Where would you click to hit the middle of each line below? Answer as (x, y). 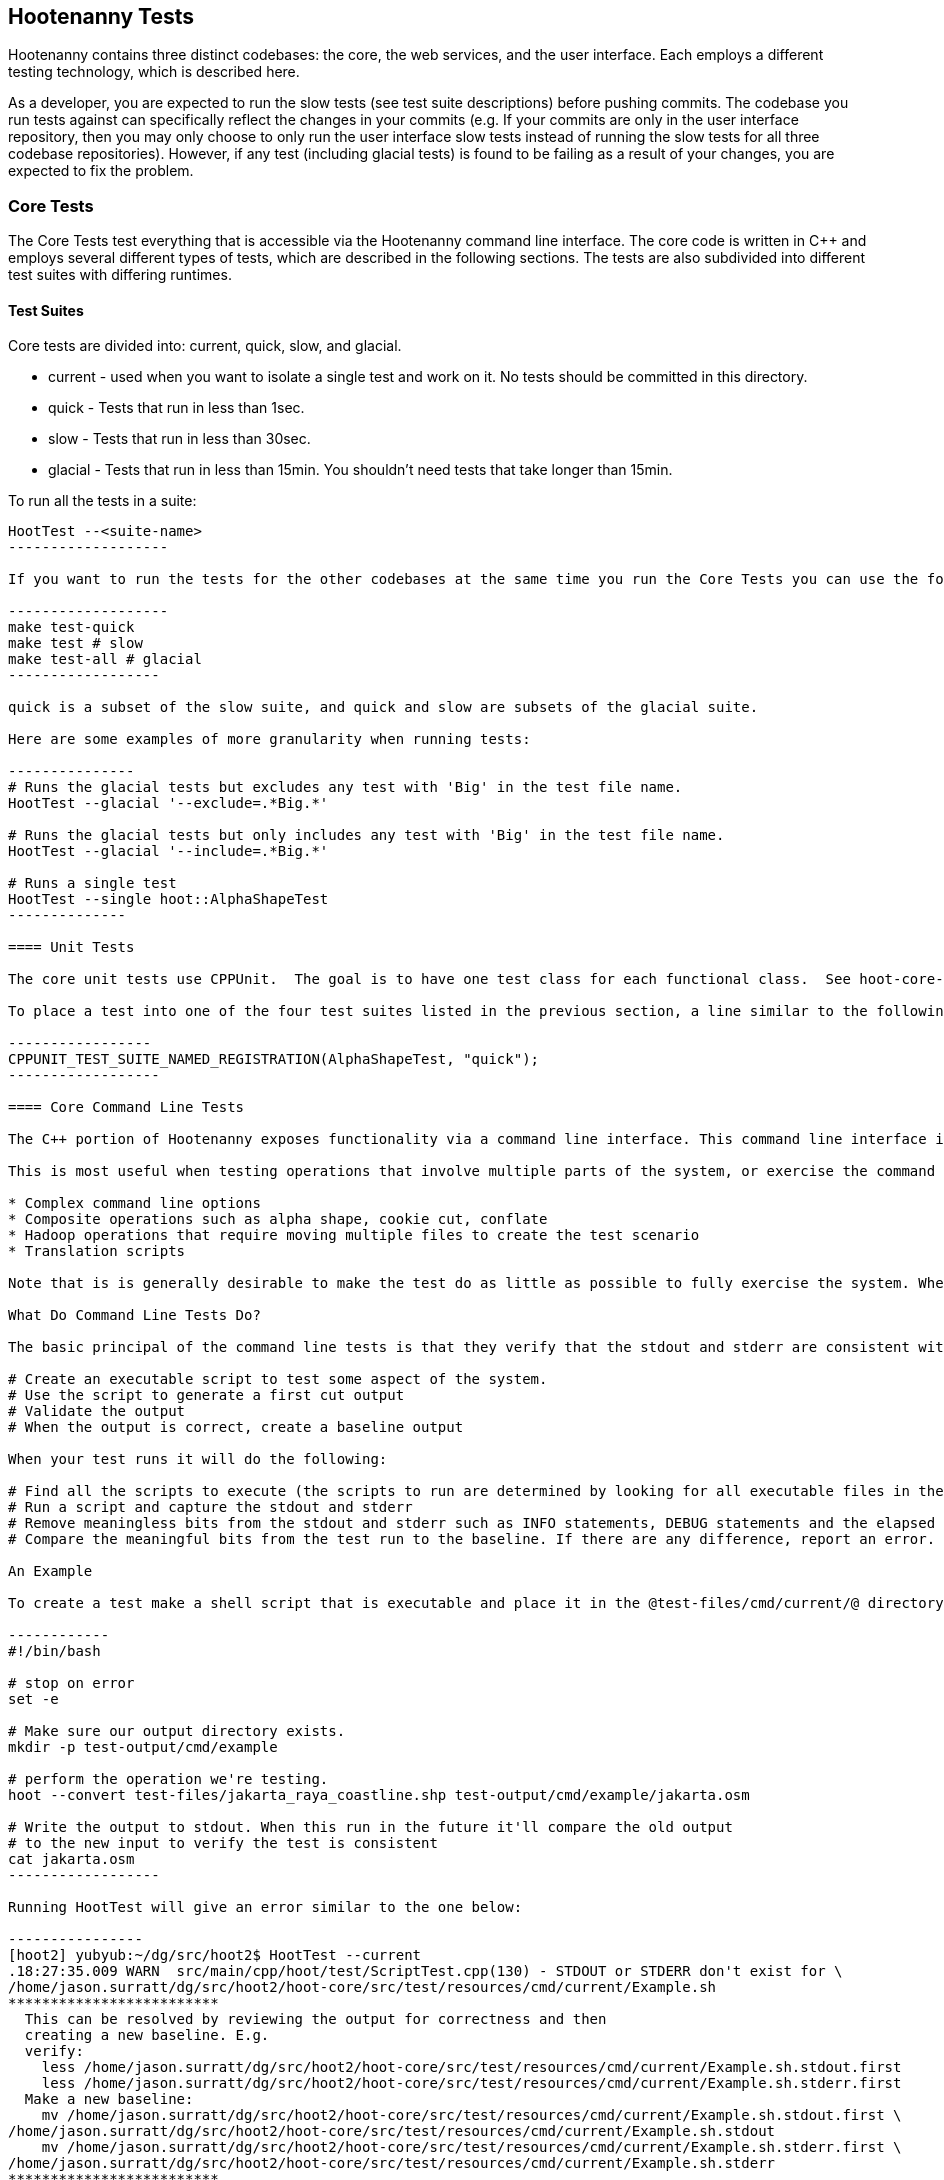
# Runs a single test (92, 883)
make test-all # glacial (105, 659)
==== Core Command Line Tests (126, 1107)
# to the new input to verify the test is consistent (223, 1843)
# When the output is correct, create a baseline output (236, 1427)
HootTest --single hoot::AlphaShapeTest (168, 899)
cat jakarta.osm (71, 1859)
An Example (50, 1571)
